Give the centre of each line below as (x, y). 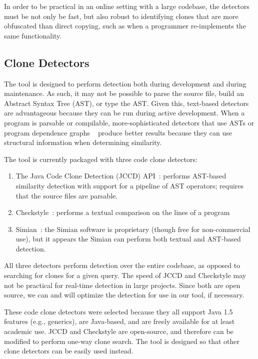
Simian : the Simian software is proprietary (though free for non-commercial (133, 229)
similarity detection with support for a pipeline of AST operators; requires (130, 185)
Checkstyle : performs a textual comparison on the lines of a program (123, 212)
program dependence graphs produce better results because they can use (118, 132)
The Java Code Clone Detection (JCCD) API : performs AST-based (121, 176)
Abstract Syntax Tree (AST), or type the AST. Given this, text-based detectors (126, 103)
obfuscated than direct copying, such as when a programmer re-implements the (125, 26)
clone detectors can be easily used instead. (69, 351)
